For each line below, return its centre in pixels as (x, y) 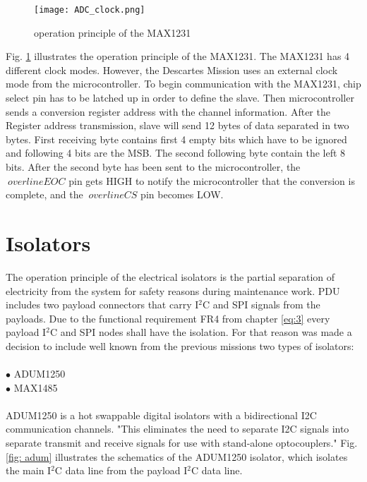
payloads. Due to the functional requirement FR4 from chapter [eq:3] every (168, 318)
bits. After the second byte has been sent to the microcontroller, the (153, 167)
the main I (29, 470)
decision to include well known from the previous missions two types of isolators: (180, 345)
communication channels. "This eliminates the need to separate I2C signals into (178, 429)
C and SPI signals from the (261, 305)
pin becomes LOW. (182, 194)
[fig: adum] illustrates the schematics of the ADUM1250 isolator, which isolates (177, 456)
